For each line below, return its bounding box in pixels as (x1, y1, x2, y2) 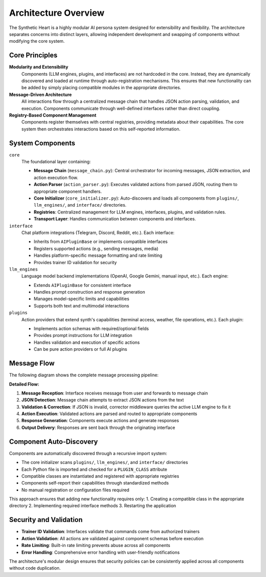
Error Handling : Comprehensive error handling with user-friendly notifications (21, 549, 180, 555)
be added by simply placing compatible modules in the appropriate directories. (21, 85, 182, 91)
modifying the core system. (9, 38, 65, 44)
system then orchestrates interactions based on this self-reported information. (21, 126, 181, 132)
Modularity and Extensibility (9, 64, 68, 70)
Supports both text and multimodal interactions (33, 303, 130, 308)
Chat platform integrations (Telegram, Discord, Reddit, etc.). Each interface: (21, 229, 175, 236)
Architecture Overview (9, 7, 104, 18)
